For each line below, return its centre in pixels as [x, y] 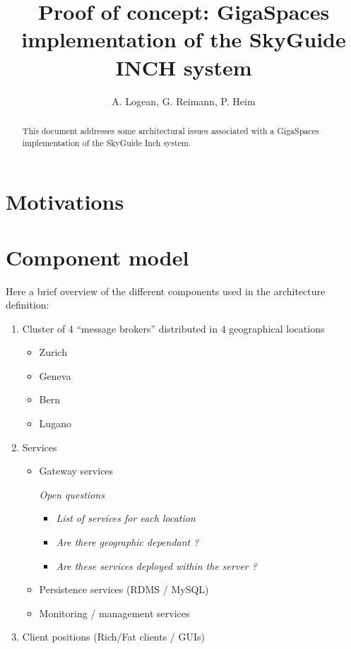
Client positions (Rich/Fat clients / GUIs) [114, 637]
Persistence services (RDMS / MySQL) [124, 589]
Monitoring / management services [114, 613]
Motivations [65, 202]
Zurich [53, 352]
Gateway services [76, 471]
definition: [28, 305]
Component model [97, 257]
